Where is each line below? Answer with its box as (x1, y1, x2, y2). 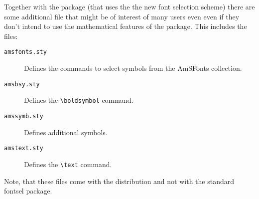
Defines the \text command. (24, 159, 112, 169)
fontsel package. (4, 186, 52, 196)
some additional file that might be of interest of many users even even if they (4, 11, 240, 21)
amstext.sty (4, 145, 43, 152)
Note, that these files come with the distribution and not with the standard (4, 176, 235, 186)
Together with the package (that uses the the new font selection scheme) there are (4, 1, 255, 11)
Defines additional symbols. (24, 127, 108, 137)
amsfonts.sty (4, 48, 47, 56)
